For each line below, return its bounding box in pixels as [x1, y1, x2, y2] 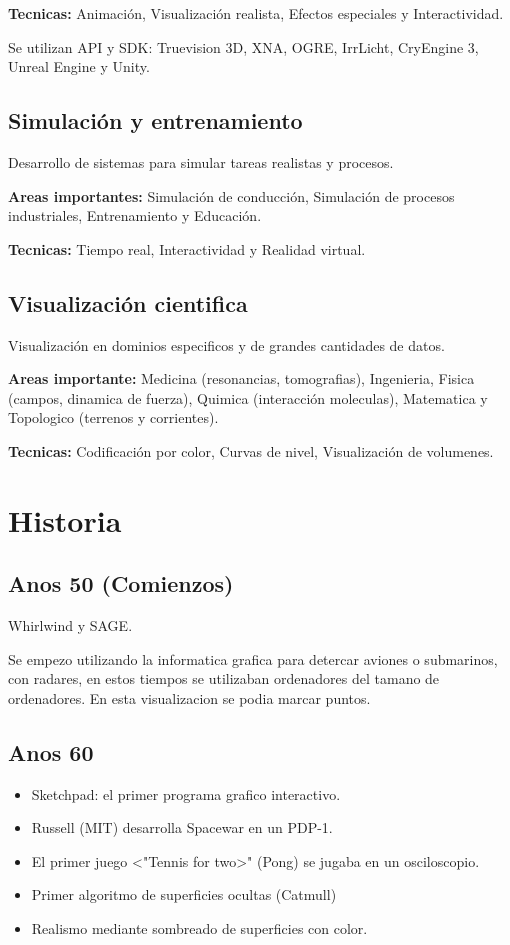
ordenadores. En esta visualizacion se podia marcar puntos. [8, 687, 371, 708]
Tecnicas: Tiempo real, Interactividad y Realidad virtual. [8, 238, 366, 259]
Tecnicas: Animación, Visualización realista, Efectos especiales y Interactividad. [8, 3, 504, 23]
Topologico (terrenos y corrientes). [8, 407, 219, 428]
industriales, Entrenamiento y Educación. [8, 205, 262, 226]
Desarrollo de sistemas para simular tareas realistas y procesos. [8, 151, 394, 172]
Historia [8, 499, 122, 540]
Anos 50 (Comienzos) [8, 568, 234, 599]
